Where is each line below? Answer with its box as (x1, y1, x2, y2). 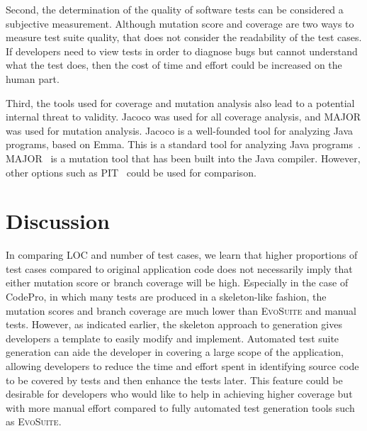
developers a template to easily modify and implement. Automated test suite (6, 330, 339, 345)
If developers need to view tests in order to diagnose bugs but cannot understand (6, 43, 358, 58)
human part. (6, 71, 60, 86)
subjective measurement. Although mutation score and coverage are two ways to (6, 16, 354, 30)
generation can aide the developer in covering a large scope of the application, (6, 345, 344, 359)
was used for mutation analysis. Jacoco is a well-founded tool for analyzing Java (6, 123, 354, 138)
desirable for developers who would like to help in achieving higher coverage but (6, 386, 353, 401)
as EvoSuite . (6, 414, 62, 429)
